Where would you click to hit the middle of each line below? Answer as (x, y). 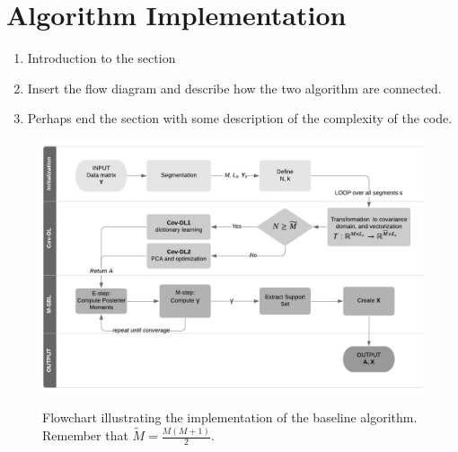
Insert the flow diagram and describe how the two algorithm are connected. (234, 88)
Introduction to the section (101, 58)
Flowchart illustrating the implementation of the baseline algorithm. (230, 417)
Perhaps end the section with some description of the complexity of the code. (240, 118)
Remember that (85, 435)
